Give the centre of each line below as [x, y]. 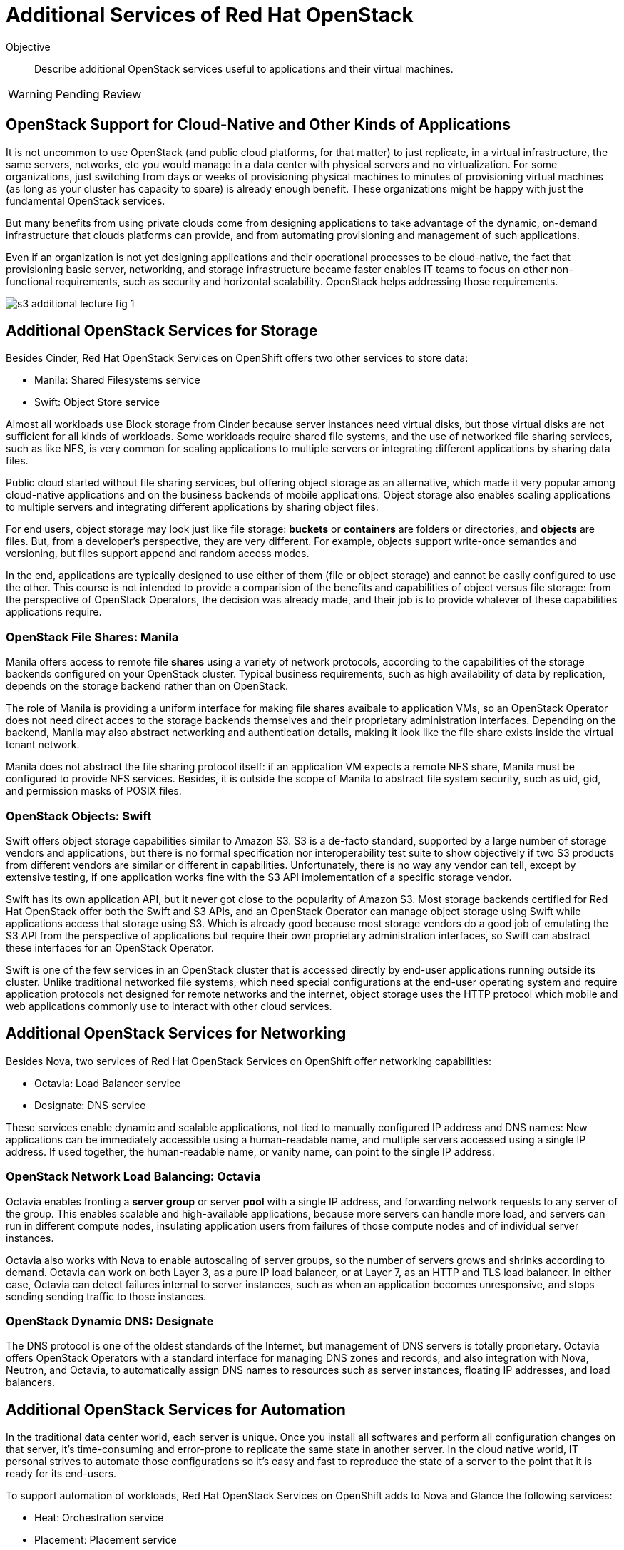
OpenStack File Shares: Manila [92, 637]
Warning [30, 94]
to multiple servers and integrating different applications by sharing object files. [192, 507]
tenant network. [43, 745]
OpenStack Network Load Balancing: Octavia [133, 1177]
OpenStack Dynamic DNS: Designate [110, 1321]
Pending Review [98, 94]
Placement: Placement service [106, 1540]
